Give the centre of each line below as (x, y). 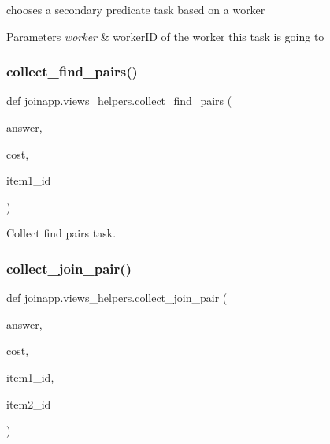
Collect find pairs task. (61, 233)
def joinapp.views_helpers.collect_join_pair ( (117, 298)
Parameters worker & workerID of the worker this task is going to (165, 36)
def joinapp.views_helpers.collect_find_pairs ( (119, 101)
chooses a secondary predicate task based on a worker (136, 9)
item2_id (29, 403)
